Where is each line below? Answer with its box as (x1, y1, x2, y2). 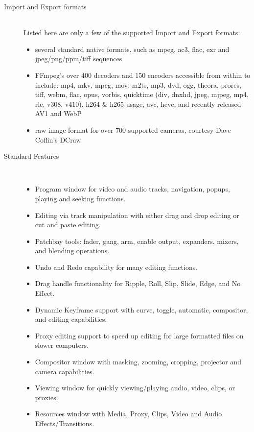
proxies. (35, 392, 58, 402)
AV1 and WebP (35, 108, 82, 119)
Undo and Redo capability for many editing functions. (35, 262, 198, 272)
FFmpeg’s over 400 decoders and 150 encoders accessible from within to (35, 70, 251, 80)
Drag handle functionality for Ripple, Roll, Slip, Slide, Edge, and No (35, 278, 241, 288)
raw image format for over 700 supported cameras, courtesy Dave (35, 124, 231, 135)
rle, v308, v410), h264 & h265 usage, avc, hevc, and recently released (35, 98, 241, 109)
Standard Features (4, 151, 59, 161)
